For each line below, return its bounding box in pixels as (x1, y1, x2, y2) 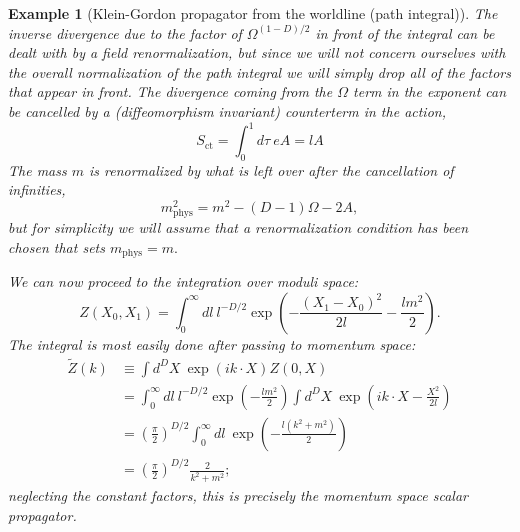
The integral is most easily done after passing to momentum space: (8, 333, 416, 354)
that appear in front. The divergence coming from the (8, 81, 333, 102)
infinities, (8, 179, 66, 200)
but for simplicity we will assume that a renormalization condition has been (8, 217, 469, 238)
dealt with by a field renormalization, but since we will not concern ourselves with (8, 42, 506, 63)
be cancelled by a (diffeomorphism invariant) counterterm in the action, (8, 100, 446, 121)
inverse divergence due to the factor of (8, 22, 242, 43)
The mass (8, 159, 67, 180)
